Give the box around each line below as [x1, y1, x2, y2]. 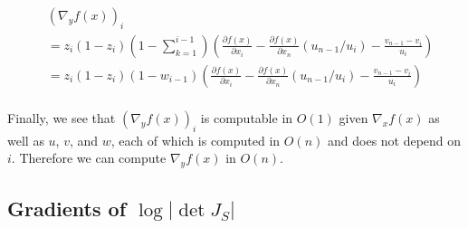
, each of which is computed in [110, 130, 281, 149]
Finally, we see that [7, 108, 116, 127]
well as [7, 130, 44, 149]
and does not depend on [328, 130, 462, 149]
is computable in [200, 108, 293, 127]
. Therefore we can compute [11, 148, 167, 167]
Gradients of [7, 194, 127, 222]
